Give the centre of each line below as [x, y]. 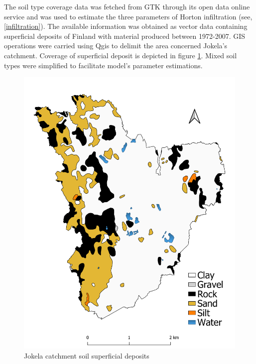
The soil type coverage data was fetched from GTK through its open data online [127, 6]
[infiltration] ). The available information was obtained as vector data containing [126, 26]
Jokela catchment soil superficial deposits [87, 355]
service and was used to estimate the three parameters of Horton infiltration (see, [128, 16]
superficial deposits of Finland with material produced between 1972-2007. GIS [125, 36]
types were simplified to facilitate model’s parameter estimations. [103, 65]
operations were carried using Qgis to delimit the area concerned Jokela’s [116, 46]
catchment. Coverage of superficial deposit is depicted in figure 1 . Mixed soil [121, 55]
